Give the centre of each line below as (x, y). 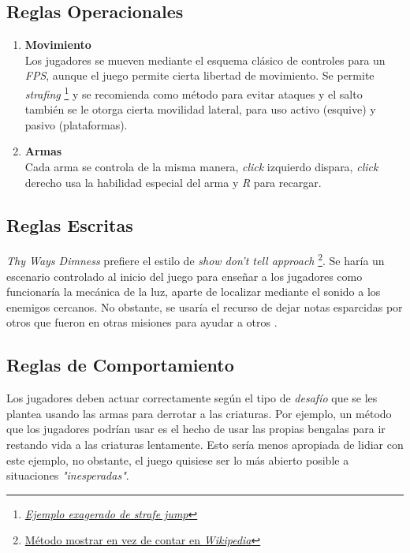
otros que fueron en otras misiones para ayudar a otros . (142, 322)
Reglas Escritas (70, 224)
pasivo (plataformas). (76, 124)
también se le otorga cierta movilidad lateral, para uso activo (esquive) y (200, 109)
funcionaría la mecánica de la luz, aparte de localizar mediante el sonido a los (194, 291)
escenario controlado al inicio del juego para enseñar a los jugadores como (184, 276)
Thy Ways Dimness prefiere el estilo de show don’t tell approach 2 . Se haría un (196, 260)
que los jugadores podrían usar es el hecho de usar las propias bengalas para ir (196, 429)
